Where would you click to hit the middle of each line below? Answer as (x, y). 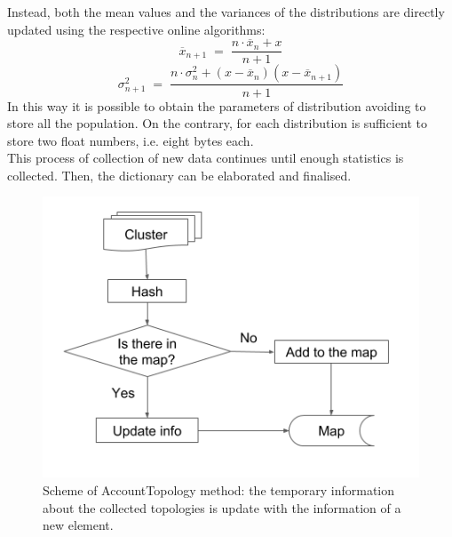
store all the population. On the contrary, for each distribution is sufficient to (218, 123)
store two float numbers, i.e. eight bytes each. (131, 140)
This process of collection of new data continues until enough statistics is (206, 158)
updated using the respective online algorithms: (136, 29)
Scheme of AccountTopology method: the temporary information (219, 489)
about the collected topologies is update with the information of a (222, 507)
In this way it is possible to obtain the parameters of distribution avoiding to (217, 105)
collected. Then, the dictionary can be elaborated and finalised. (179, 175)
